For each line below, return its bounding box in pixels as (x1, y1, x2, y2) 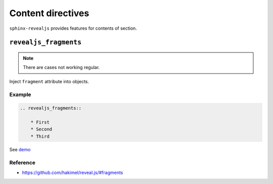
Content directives (9, 8, 89, 19)
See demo (9, 146, 31, 152)
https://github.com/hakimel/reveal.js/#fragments (22, 169, 123, 175)
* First (30, 119, 50, 126)
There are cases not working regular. (23, 65, 100, 71)
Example (9, 91, 31, 98)
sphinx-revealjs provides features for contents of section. (9, 25, 138, 31)
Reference (9, 159, 35, 166)
